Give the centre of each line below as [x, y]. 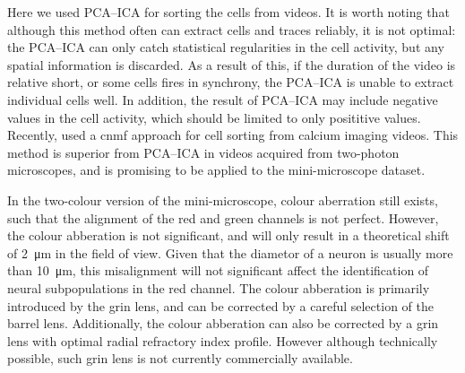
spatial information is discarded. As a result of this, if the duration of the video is [232, 64]
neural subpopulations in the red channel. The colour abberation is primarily [219, 287]
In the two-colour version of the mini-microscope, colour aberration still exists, [223, 200]
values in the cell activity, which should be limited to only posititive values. [214, 117]
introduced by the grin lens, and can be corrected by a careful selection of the [220, 305]
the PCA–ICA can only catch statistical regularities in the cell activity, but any [226, 47]
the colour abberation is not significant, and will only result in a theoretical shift [228, 235]
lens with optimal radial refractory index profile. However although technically [223, 340]
